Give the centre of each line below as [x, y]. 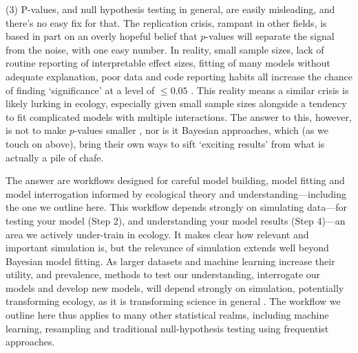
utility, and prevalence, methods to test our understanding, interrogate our [163, 274]
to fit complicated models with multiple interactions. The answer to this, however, [179, 116]
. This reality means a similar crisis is [270, 90]
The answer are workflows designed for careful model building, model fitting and [175, 180]
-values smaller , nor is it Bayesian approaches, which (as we [201, 130]
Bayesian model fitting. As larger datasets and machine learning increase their [170, 261]
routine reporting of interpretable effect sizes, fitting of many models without [168, 63]
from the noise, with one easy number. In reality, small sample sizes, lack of [165, 49]
